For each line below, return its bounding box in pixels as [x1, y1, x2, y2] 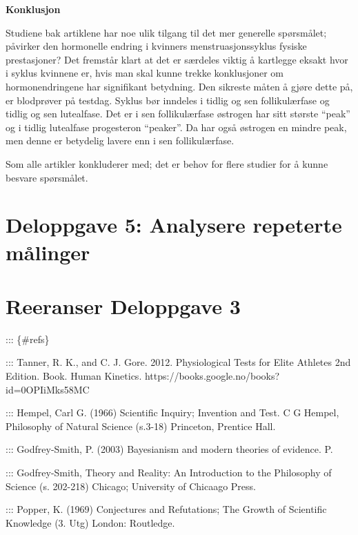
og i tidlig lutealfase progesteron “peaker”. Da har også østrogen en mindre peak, [6, 119, 347, 134]
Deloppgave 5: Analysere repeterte [6, 211, 342, 239]
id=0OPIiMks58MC [6, 382, 90, 396]
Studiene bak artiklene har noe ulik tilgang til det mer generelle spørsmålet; [6, 25, 327, 39]
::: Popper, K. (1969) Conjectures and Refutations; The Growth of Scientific [6, 502, 327, 516]
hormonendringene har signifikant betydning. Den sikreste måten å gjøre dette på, [6, 79, 353, 93]
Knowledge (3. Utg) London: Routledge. [6, 515, 175, 529]
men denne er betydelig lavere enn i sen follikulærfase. [6, 133, 235, 148]
